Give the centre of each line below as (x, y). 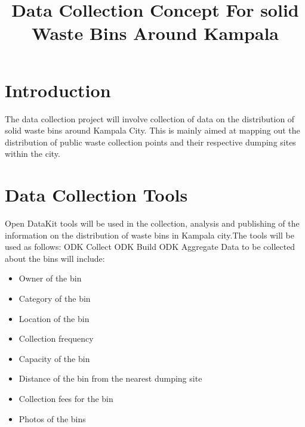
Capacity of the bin (54, 358)
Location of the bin (54, 318)
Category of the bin (55, 298)
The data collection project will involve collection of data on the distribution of (150, 118)
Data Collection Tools (96, 195)
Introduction (58, 90)
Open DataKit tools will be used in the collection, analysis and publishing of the (152, 223)
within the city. (33, 154)
